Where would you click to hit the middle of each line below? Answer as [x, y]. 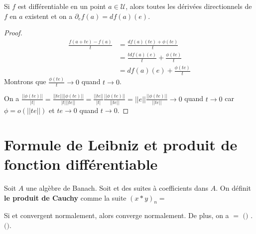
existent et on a [49, 16]
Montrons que [25, 81]
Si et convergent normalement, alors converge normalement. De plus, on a [117, 215]
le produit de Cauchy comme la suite [65, 197]
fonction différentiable [81, 164]
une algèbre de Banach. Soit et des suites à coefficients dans [117, 187]
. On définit [234, 187]
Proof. [13, 33]
